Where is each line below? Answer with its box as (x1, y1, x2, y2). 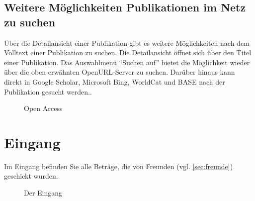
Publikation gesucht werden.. (4, 86, 92, 97)
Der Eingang (24, 188, 63, 198)
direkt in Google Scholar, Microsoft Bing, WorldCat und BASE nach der (4, 76, 225, 87)
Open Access (24, 103, 63, 113)
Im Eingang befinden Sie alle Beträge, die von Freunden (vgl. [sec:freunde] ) (4, 161, 233, 171)
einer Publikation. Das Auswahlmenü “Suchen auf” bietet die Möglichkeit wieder (4, 57, 250, 67)
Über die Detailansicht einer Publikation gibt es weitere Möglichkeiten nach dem (4, 37, 250, 48)
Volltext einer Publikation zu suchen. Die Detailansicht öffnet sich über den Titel (4, 47, 252, 58)
